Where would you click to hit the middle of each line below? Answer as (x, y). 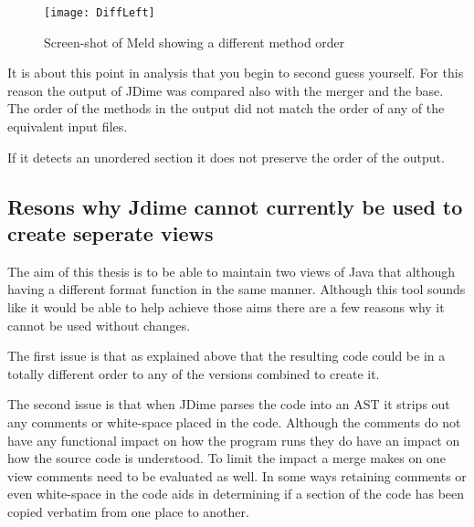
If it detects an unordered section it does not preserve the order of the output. (226, 157)
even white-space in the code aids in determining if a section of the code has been (236, 494)
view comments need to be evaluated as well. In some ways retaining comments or (237, 475)
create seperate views (111, 233)
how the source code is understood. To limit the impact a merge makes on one (226, 458)
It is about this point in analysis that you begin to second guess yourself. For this (236, 73)
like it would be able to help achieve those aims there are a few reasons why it (226, 307)
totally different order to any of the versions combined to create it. (194, 373)
